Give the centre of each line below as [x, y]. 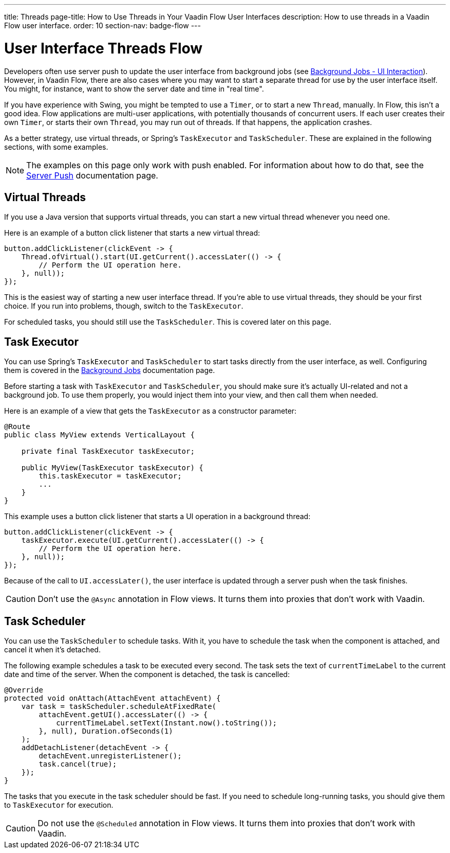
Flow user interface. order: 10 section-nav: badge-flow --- [102, 25]
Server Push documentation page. [92, 175]
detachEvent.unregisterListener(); [110, 756]
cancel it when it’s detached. [52, 650]
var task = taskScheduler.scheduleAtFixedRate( [119, 707]
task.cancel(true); [78, 764]
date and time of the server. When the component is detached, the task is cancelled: [147, 674]
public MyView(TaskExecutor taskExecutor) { [112, 468]
